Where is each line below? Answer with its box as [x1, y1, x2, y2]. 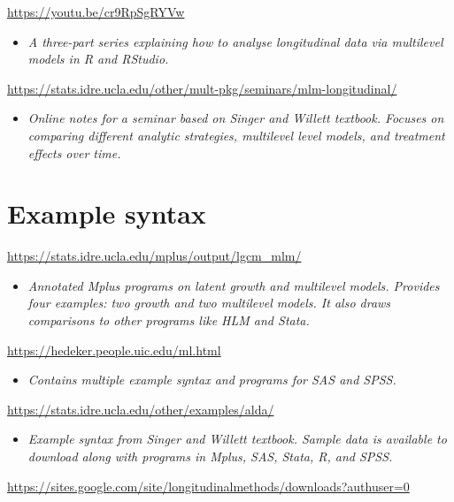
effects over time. [27, 143, 121, 162]
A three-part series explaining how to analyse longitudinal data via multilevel [27, 32, 443, 50]
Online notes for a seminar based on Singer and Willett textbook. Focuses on [27, 109, 444, 127]
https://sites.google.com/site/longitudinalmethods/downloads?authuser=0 [7, 476, 410, 495]
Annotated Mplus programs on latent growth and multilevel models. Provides [27, 276, 440, 294]
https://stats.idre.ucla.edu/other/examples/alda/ [7, 399, 274, 418]
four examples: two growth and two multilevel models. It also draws [27, 293, 391, 312]
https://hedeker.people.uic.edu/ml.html [7, 340, 221, 359]
